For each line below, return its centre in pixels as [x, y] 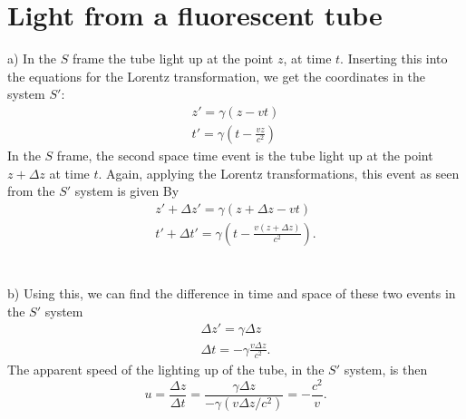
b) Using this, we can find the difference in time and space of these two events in [232, 293]
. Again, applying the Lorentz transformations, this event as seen [279, 173]
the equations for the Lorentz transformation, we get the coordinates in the [217, 76]
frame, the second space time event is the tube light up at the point [245, 155]
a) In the [32, 58]
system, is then [386, 369]
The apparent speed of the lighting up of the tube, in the [166, 369]
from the [31, 191]
